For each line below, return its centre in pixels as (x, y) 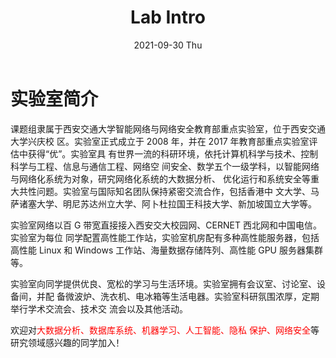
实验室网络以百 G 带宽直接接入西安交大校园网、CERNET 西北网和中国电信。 (166, 225)
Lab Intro (168, 17)
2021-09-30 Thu (168, 45)
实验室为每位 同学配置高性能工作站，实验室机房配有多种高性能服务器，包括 (165, 237)
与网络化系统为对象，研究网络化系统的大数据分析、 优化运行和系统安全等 (160, 178)
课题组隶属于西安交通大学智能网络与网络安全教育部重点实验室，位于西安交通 (168, 128)
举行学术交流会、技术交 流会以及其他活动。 (99, 308)
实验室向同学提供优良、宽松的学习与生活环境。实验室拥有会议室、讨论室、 (163, 283)
